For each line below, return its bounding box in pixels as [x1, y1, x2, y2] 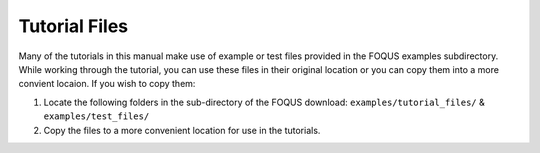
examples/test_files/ [43, 111, 150, 122]
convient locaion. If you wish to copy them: [18, 78, 196, 90]
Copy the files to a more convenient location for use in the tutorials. [43, 124, 321, 136]
